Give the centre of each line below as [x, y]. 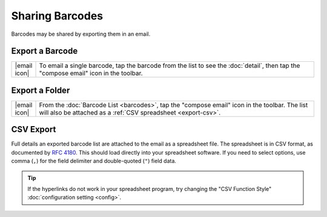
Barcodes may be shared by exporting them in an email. [81, 34]
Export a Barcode [45, 51]
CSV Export [34, 129]
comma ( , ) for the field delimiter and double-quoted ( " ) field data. [94, 161]
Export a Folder [41, 90]
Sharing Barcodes [57, 16]
